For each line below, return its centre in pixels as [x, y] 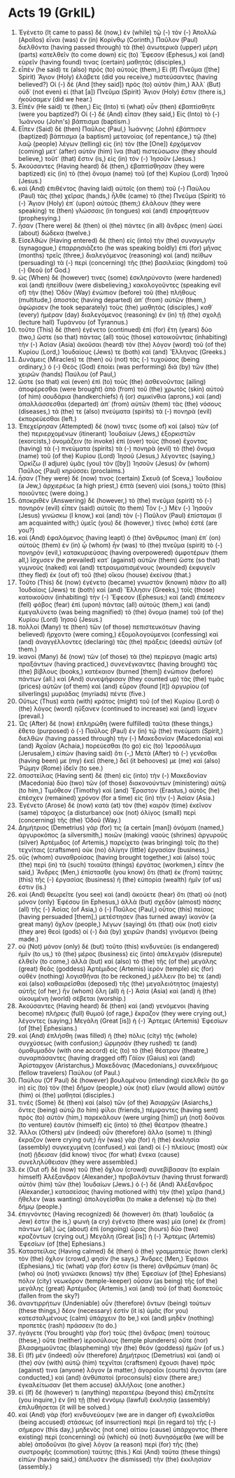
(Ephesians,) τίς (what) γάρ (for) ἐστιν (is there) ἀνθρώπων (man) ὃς [118, 1266]
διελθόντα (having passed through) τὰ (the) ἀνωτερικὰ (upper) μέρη [117, 47]
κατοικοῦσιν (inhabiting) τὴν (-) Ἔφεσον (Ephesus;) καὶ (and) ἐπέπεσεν [121, 597]
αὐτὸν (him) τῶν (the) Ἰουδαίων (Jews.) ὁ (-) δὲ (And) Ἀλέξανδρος [115, 1184]
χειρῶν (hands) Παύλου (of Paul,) [67, 374]
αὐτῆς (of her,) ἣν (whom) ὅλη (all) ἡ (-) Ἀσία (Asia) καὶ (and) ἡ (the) [117, 990]
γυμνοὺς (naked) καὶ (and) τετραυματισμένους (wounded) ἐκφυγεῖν [117, 567]
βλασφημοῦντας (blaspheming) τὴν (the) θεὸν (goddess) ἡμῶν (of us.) [121, 1347]
